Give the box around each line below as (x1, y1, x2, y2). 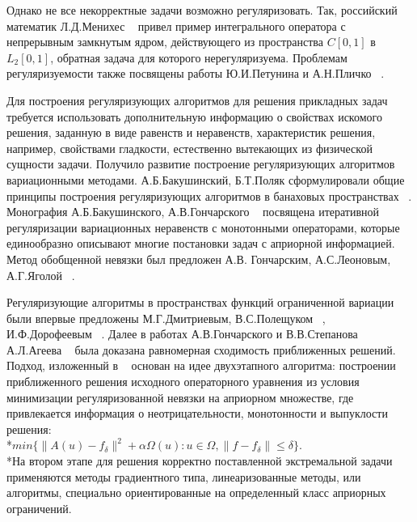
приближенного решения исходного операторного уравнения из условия (6, 373, 360, 390)
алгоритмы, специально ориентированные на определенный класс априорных (6, 484, 386, 501)
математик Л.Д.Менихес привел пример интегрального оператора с (6, 17, 346, 34)
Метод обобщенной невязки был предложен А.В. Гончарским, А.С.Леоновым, (6, 250, 391, 267)
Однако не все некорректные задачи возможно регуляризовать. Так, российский (6, 2, 398, 18)
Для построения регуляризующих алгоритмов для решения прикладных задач (6, 91, 388, 108)
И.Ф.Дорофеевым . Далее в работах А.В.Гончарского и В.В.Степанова (6, 325, 358, 342)
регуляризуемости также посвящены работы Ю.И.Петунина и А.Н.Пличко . (6, 65, 385, 82)
